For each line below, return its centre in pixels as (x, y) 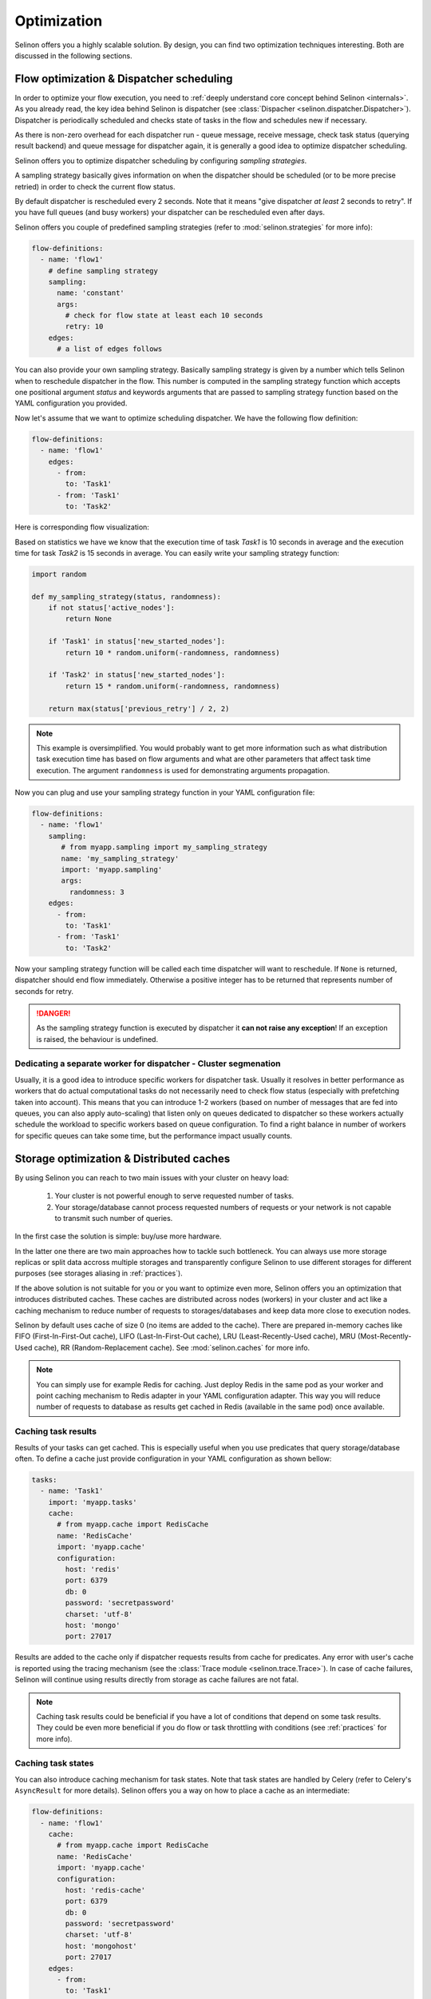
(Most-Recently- (385, 1336)
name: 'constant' (91, 293)
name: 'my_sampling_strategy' (120, 858)
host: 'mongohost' (101, 1946)
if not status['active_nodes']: (112, 608)
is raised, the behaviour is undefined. (97, 1039)
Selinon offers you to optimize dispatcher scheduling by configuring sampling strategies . (161, 161)
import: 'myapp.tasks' (93, 1502)
